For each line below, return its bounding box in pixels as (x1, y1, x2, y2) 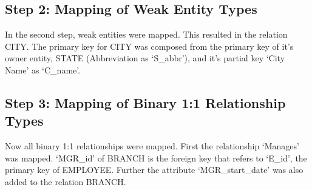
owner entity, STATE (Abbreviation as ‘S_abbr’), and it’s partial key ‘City (5, 52, 285, 64)
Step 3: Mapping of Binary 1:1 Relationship (5, 93, 286, 112)
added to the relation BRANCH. (5, 175, 126, 188)
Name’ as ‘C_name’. (5, 63, 81, 76)
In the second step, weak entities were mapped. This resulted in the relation (5, 28, 288, 41)
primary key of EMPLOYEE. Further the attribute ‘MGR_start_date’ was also (5, 163, 304, 176)
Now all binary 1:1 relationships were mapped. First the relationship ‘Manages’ (5, 140, 299, 152)
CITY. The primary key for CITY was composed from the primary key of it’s (5, 39, 294, 52)
